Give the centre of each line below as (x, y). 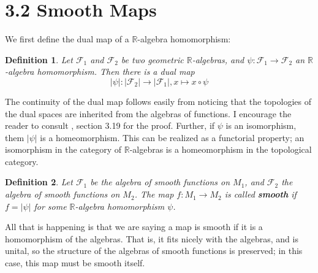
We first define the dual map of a (67, 39)
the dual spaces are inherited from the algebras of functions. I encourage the (148, 113)
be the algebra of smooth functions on (160, 182)
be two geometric (152, 59)
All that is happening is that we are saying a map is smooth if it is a (134, 227)
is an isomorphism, (261, 125)
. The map (154, 194)
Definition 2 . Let (39, 182)
